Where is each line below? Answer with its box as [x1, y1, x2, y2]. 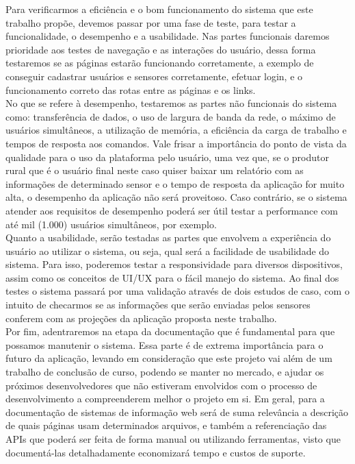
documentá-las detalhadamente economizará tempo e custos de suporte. [5, 445, 306, 459]
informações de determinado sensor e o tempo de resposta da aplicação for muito [5, 176, 345, 191]
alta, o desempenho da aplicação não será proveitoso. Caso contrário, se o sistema [5, 190, 347, 204]
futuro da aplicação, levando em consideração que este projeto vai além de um [5, 351, 332, 365]
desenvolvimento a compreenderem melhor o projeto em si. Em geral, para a [5, 391, 325, 406]
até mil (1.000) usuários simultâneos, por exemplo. [5, 217, 217, 231]
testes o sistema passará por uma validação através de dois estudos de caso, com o [5, 284, 350, 298]
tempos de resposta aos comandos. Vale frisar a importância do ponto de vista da [5, 136, 347, 150]
